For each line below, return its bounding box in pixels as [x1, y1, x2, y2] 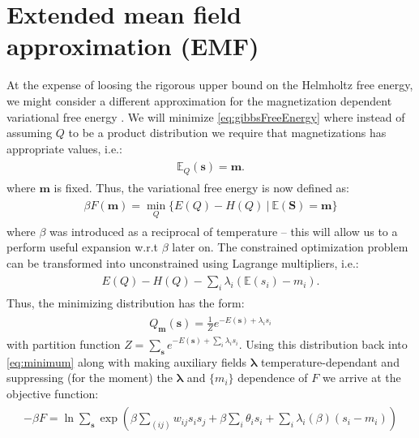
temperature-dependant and [261, 353, 400, 370]
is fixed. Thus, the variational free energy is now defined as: [53, 178, 349, 195]
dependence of [237, 369, 308, 386]
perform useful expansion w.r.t [6, 238, 158, 255]
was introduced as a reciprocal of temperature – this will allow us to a [49, 222, 398, 239]
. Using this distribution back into [238, 335, 408, 352]
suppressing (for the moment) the [6, 369, 173, 386]
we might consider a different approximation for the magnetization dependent [6, 92, 392, 109]
